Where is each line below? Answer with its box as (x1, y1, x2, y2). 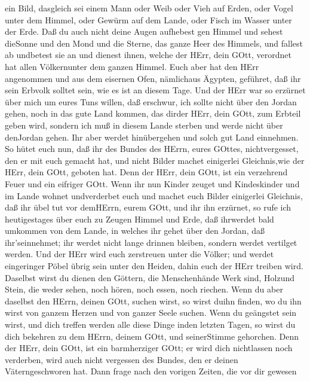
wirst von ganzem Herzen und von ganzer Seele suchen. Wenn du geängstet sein (5, 306, 297, 319)
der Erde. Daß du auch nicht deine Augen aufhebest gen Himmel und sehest (5, 25, 283, 38)
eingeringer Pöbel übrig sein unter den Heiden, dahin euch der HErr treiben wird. (5, 260, 303, 272)
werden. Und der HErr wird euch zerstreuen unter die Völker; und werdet (5, 248, 274, 260)
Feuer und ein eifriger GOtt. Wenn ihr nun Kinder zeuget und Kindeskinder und (5, 177, 300, 190)
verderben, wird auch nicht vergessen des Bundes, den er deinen (5, 353, 238, 365)
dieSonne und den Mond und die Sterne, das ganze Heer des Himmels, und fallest (5, 36, 303, 49)
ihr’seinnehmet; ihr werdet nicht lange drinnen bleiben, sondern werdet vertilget (5, 236, 297, 248)
